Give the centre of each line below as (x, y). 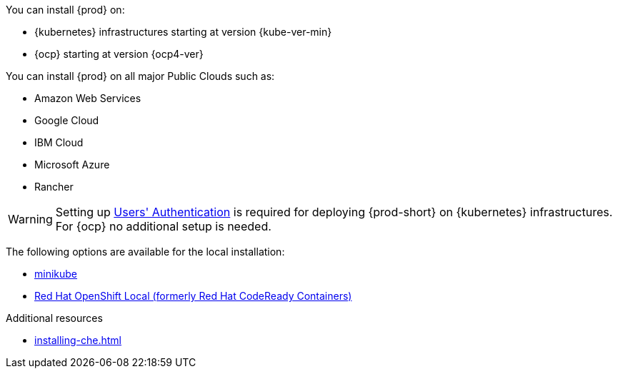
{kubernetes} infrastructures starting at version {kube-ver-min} (183, 32)
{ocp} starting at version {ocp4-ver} (119, 54)
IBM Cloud (59, 142)
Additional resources (54, 318)
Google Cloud (67, 120)
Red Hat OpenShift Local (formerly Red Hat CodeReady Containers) (193, 296)
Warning (30, 219)
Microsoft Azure (72, 165)
